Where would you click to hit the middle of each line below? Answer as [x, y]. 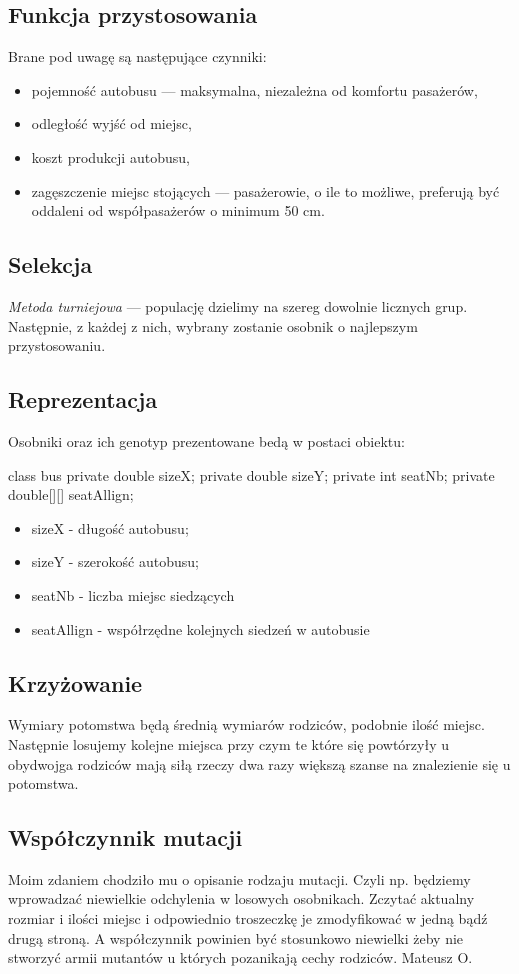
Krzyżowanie [75, 682]
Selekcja [50, 264]
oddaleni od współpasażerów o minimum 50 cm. [178, 210]
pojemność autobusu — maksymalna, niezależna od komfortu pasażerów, [254, 89]
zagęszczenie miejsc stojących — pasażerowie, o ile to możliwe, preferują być [265, 190]
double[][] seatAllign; [71, 494]
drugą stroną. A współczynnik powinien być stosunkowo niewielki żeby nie [236, 937]
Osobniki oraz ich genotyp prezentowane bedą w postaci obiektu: [206, 440]
